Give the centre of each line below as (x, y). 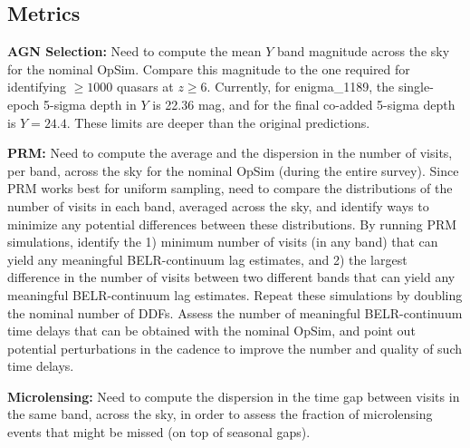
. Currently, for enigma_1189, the (301, 87)
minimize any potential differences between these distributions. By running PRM (232, 224)
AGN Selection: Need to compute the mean (134, 51)
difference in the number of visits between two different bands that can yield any (231, 277)
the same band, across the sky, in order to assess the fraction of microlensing (220, 414)
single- (416, 87)
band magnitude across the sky (364, 51)
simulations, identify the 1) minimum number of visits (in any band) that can (223, 242)
